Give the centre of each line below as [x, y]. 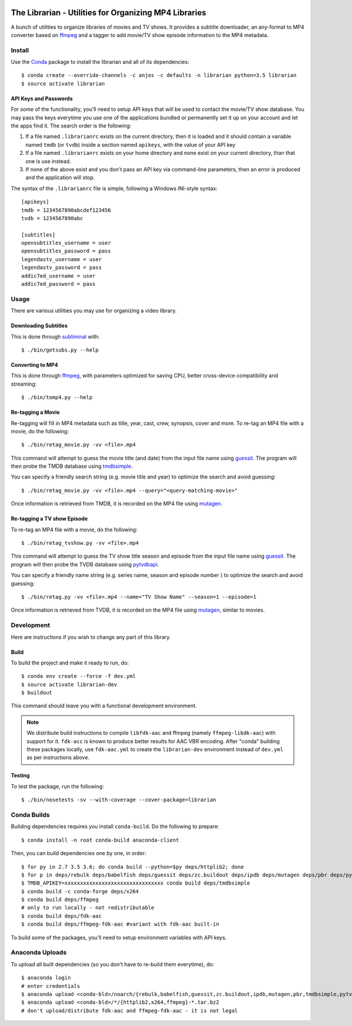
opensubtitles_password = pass [66, 251]
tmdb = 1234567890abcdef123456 [66, 210]
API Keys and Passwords [42, 98]
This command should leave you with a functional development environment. [104, 706]
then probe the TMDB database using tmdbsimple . [72, 466]
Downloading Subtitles [39, 326]
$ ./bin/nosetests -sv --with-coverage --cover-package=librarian [119, 800]
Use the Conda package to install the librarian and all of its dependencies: [100, 62]
